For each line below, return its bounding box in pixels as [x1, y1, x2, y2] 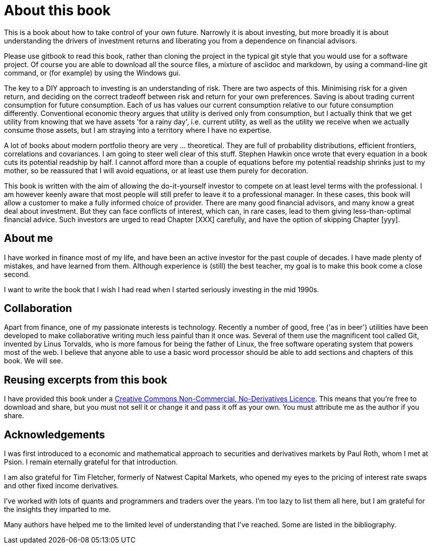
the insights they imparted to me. [4, 505, 111, 514]
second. [4, 270, 30, 278]
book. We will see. [4, 356, 63, 365]
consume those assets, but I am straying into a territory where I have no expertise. [4, 125, 272, 134]
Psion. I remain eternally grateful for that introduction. [4, 458, 178, 467]
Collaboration [4, 302, 72, 315]
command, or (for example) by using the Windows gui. [4, 68, 181, 77]
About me [4, 232, 53, 245]
